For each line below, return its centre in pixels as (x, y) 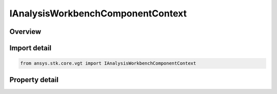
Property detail (34, 80)
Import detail (30, 48)
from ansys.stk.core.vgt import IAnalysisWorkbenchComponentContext (108, 63)
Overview (25, 32)
